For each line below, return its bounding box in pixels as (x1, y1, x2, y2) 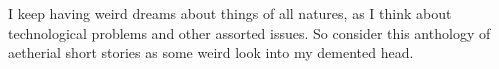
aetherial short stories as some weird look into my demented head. (8, 42, 414, 63)
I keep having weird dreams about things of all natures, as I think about (8, 3, 452, 23)
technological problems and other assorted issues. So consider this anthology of (8, 22, 491, 43)
